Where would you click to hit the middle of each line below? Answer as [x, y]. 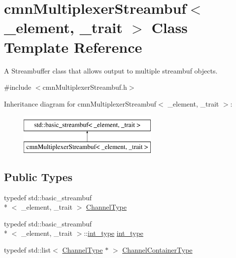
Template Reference [73, 47]
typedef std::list [28, 250]
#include [18, 87]
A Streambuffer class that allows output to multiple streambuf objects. [111, 70]
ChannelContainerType [157, 250]
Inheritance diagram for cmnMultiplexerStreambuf [80, 103]
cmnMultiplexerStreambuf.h [85, 87]
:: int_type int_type [114, 233]
